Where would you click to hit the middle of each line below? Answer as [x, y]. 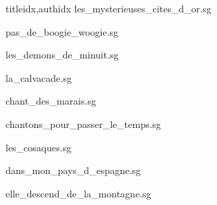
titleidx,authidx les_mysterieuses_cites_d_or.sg [108, 8]
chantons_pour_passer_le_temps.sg [83, 123]
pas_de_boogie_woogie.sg [62, 31]
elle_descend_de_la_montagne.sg [78, 193]
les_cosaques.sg [39, 147]
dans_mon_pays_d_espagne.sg [73, 170]
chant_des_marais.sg [51, 101]
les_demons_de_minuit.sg [62, 55]
